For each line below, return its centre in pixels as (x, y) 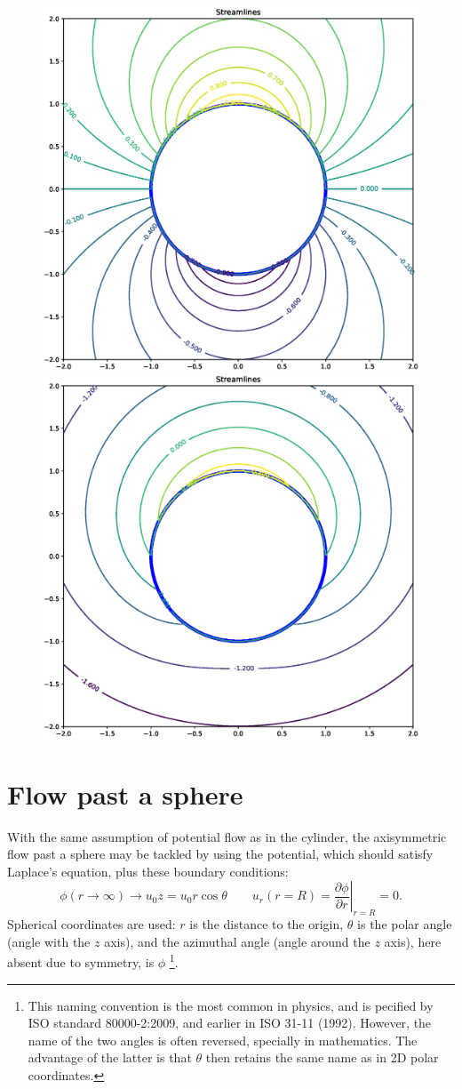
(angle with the (49, 941)
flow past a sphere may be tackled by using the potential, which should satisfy (220, 854)
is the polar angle (405, 924)
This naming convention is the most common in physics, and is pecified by (231, 1005)
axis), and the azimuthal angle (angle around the (237, 941)
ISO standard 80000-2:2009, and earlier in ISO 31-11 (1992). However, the (230, 1023)
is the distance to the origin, (267, 924)
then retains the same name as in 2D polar (322, 1057)
